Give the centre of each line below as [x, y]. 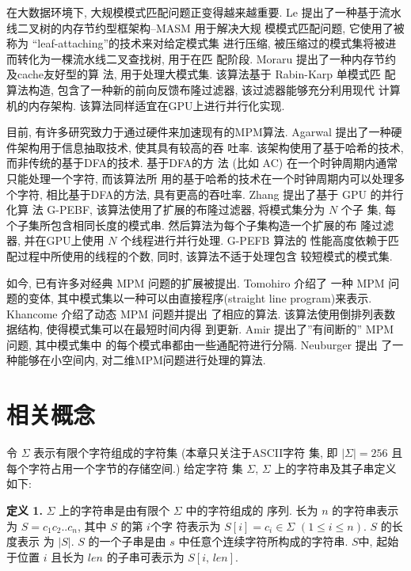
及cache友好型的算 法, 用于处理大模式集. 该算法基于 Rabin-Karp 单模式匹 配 [201, 74]
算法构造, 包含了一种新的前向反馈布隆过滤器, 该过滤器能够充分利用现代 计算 [204, 89]
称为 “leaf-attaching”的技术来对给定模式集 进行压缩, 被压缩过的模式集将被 [196, 43]
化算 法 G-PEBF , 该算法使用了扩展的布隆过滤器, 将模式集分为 [166, 209]
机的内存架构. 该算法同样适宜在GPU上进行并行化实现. [146, 105]
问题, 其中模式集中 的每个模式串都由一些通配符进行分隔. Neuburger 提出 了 [200, 344]
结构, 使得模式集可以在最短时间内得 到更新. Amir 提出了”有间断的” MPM [205, 329]
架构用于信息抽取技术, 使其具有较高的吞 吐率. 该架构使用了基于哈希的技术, [210, 147]
